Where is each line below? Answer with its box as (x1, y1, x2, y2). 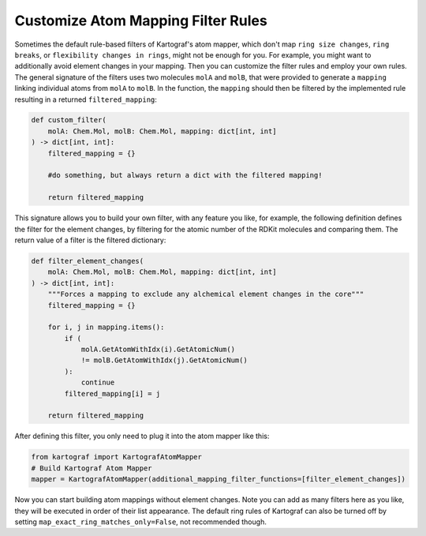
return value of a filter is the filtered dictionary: (14, 235, 166, 245)
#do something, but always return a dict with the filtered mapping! (47, 171, 323, 180)
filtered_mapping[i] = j (64, 389, 161, 398)
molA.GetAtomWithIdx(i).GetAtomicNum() (80, 345, 236, 354)
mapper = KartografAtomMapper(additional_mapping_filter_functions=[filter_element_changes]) (31, 474, 406, 484)
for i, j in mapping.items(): (47, 323, 165, 332)
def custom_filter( (31, 115, 106, 125)
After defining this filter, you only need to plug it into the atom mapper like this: (14, 431, 270, 441)
